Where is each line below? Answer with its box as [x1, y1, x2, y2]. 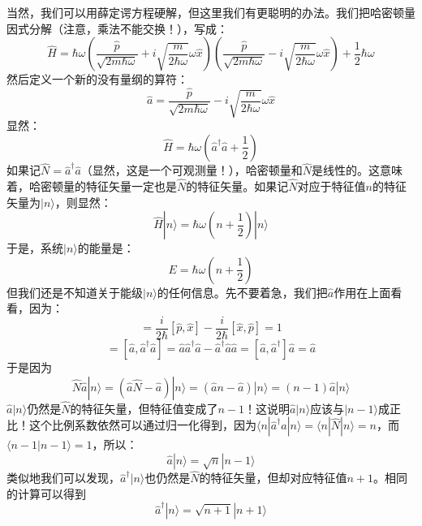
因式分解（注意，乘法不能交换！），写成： [6, 19, 228, 37]
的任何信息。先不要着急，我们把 [157, 283, 328, 300]
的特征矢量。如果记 [186, 178, 289, 195]
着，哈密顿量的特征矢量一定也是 [6, 178, 177, 195]
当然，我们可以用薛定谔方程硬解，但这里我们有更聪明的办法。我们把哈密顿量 [6, 4, 416, 20]
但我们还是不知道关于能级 [6, 283, 143, 300]
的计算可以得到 [6, 485, 86, 502]
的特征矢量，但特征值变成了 [70, 399, 218, 416]
